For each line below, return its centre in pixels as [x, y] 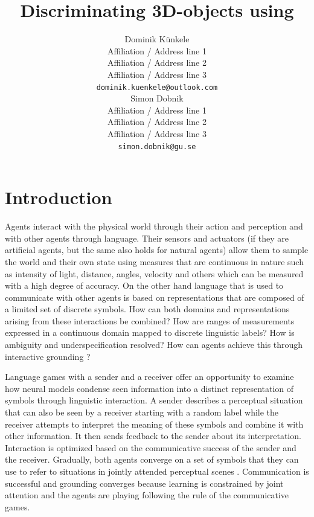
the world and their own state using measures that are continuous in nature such [154, 261]
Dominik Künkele [157, 39]
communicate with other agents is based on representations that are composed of [155, 297]
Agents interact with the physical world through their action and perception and [154, 226]
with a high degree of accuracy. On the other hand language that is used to [144, 285]
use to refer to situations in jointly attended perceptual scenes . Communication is [157, 471]
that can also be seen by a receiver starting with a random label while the [142, 412]
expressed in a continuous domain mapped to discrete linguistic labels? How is [150, 332]
